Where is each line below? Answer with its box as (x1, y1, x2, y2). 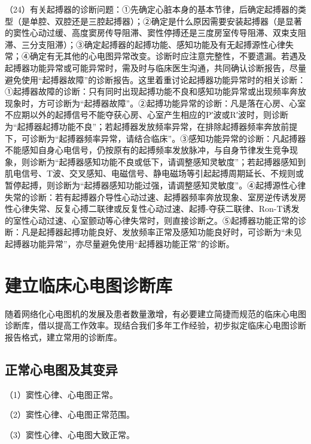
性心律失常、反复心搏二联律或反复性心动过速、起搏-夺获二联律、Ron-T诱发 (5, 202, 300, 215)
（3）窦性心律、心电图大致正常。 (5, 428, 135, 440)
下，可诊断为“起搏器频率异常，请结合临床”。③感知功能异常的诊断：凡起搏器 (5, 132, 306, 144)
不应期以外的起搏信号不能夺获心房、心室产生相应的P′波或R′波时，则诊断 (5, 108, 288, 121)
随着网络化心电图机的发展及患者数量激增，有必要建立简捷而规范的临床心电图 (5, 307, 306, 320)
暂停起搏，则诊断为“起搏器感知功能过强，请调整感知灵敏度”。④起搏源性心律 (5, 178, 306, 191)
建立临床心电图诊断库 (5, 272, 173, 297)
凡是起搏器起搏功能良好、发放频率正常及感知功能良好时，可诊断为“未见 (21, 226, 302, 238)
